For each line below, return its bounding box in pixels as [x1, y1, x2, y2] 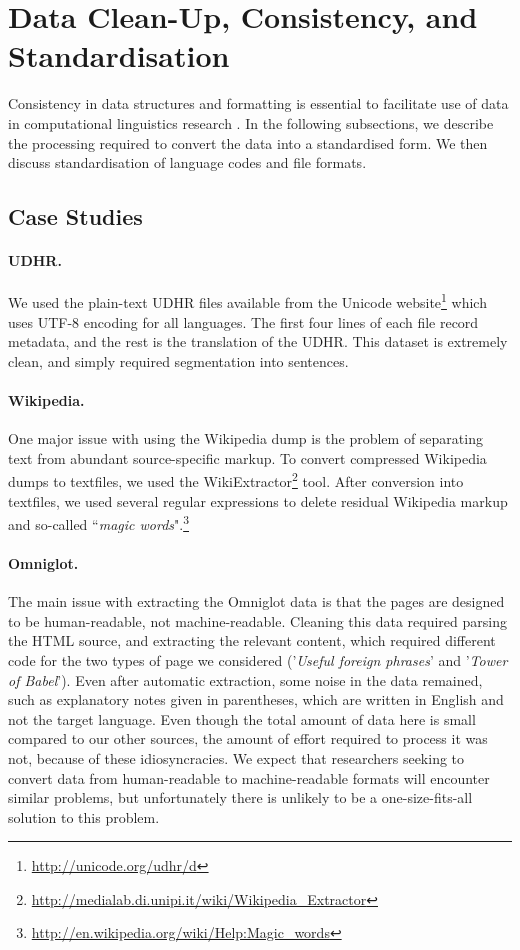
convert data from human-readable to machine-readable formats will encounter [8, 767, 490, 788]
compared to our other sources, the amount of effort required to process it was [8, 728, 488, 749]
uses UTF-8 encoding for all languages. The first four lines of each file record [8, 311, 479, 332]
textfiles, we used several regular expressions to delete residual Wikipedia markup [8, 490, 508, 511]
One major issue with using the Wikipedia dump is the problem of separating [8, 428, 483, 449]
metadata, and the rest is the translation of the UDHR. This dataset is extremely [8, 331, 508, 352]
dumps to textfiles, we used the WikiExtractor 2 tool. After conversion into [8, 468, 464, 491]
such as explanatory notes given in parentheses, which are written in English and [8, 689, 504, 710]
